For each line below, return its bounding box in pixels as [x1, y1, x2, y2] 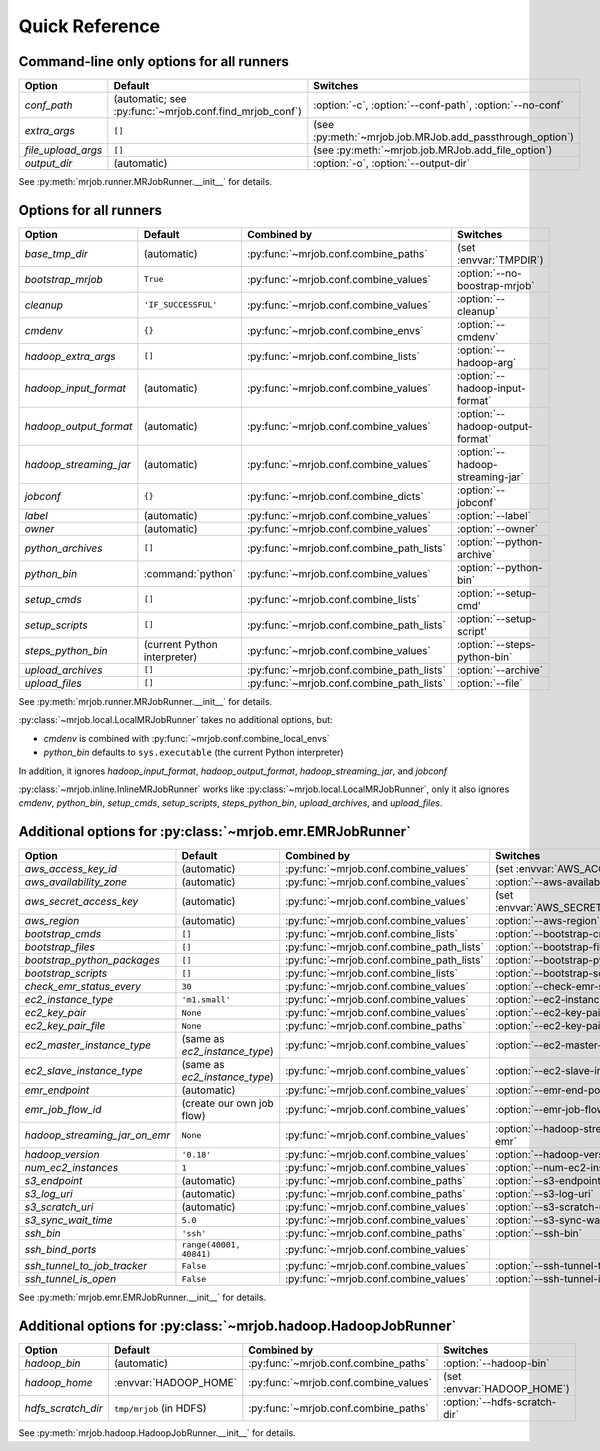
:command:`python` [143, 566, 237, 580]
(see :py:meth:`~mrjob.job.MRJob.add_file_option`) [313, 143, 553, 157]
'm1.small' [181, 994, 232, 1005]
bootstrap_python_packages [24, 953, 160, 967]
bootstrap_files [24, 940, 95, 954]
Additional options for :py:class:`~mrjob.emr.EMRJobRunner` [18, 823, 412, 840]
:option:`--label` [456, 508, 532, 522]
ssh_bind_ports [24, 1243, 97, 1257]
